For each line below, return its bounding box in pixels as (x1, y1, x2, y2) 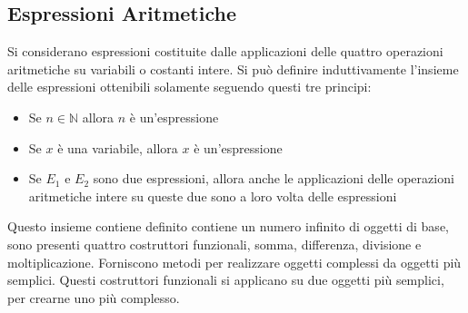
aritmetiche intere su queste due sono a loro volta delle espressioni (28, 186, 397, 205)
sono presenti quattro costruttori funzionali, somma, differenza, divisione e (7, 234, 422, 253)
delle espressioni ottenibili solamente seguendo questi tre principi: (7, 77, 372, 96)
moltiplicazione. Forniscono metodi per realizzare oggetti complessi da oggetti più (7, 252, 462, 271)
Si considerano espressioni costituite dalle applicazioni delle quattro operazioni (7, 42, 443, 61)
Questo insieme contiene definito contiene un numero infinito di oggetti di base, (7, 217, 449, 236)
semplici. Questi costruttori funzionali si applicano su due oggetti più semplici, (7, 270, 444, 289)
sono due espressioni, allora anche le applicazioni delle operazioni (93, 169, 454, 188)
